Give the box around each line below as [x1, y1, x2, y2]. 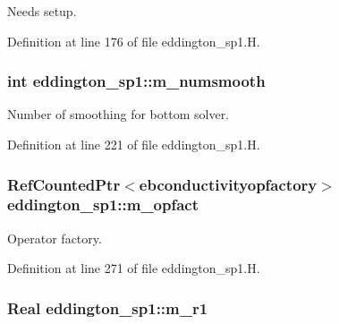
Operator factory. [7, 228, 102, 247]
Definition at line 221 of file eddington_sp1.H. [7, 135, 260, 153]
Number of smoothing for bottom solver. [7, 105, 230, 124]
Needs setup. [7, 2, 77, 20]
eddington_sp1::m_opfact [7, 193, 199, 216]
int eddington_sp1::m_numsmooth [7, 70, 266, 92]
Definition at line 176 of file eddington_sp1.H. [7, 31, 260, 50]
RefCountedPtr [7, 173, 121, 195]
